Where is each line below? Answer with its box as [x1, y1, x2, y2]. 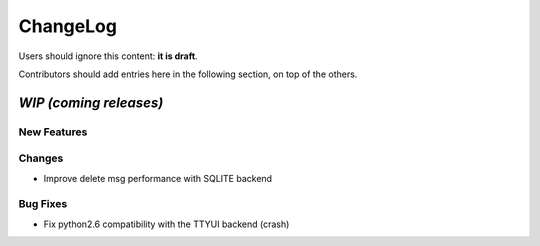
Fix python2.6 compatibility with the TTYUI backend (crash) [43, 218, 290, 230]
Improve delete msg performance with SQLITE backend [43, 172, 273, 184]
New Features [18, 125, 88, 139]
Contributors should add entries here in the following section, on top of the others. [18, 68, 358, 80]
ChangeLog [18, 15, 117, 37]
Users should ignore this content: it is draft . [18, 50, 199, 62]
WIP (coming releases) [18, 94, 164, 111]
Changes [18, 151, 64, 165]
